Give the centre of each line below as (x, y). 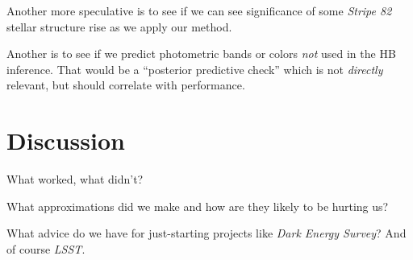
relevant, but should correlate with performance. (126, 85)
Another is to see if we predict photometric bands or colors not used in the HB (201, 54)
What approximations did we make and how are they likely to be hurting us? (198, 206)
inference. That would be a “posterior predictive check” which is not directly (195, 69)
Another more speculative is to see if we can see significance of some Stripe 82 (199, 10)
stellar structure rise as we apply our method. (119, 26)
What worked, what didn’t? (75, 179)
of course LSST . (46, 248)
